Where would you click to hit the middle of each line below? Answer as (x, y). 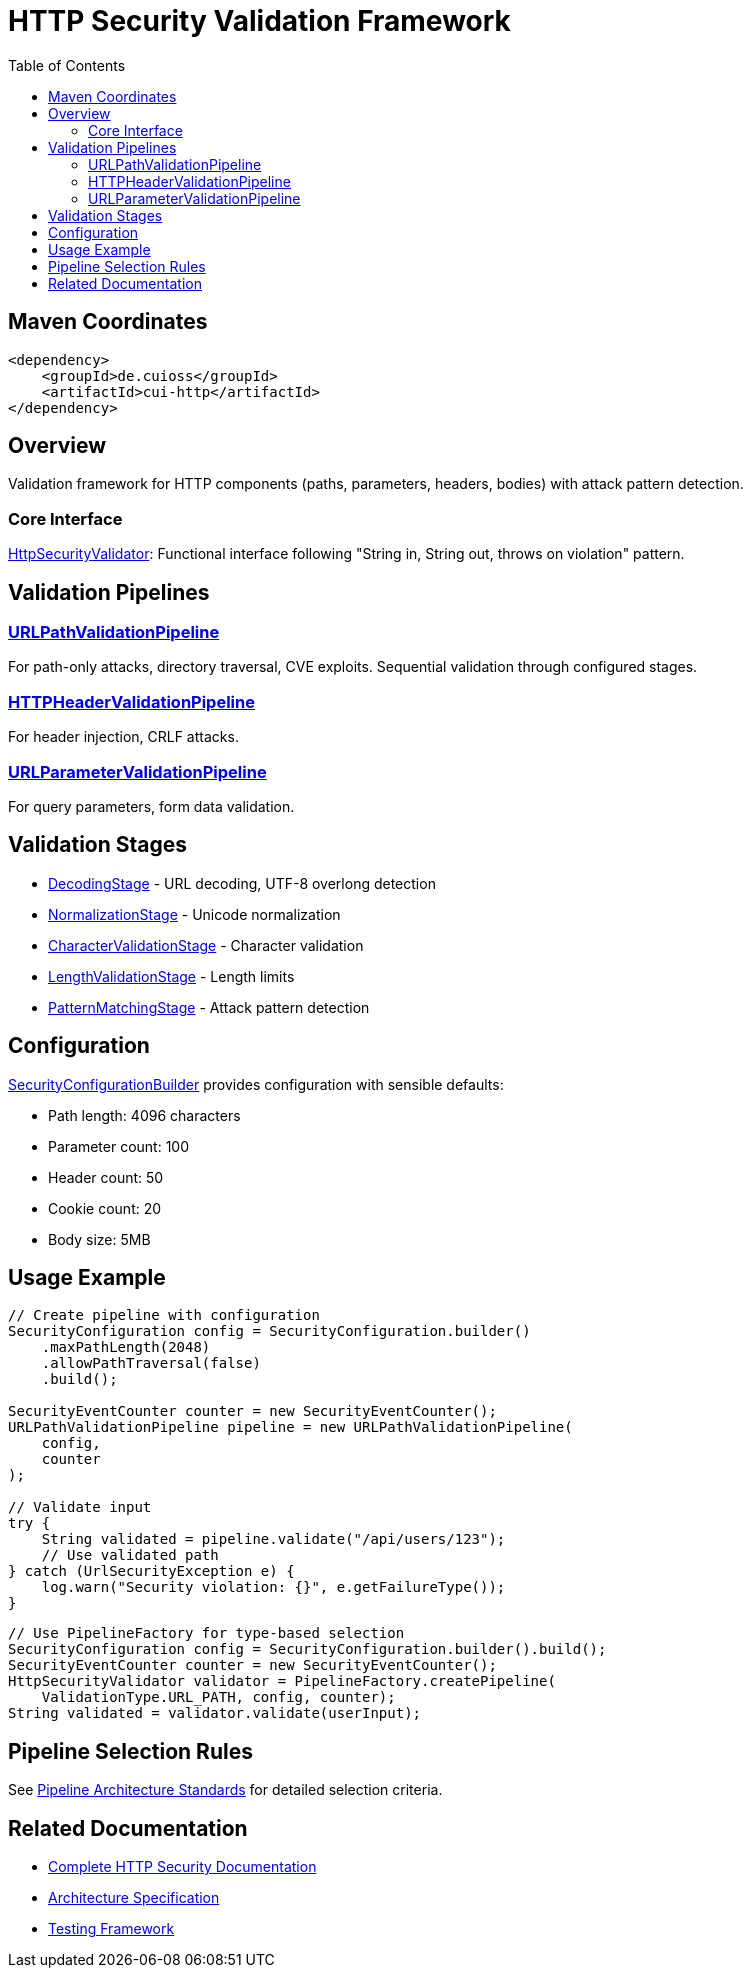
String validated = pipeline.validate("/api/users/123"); (273, 1539)
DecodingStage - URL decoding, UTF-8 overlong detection (242, 883)
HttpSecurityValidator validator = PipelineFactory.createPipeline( (282, 1681)
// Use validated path (130, 1555)
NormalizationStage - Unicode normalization (194, 914)
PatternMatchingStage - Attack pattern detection (209, 1007)
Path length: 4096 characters (144, 1115)
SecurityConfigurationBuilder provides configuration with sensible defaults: (256, 1084)
